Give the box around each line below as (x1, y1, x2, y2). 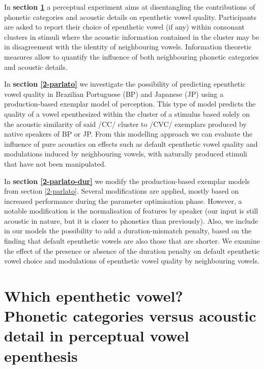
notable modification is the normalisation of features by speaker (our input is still (4, 205, 258, 216)
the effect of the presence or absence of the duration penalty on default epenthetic (4, 245, 260, 256)
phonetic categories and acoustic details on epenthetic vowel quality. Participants (4, 11, 257, 22)
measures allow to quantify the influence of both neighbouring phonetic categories (4, 51, 259, 62)
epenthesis (4, 345, 78, 366)
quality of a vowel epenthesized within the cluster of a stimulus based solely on (4, 108, 250, 119)
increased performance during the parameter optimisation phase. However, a (4, 195, 242, 206)
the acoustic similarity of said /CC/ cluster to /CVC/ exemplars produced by (4, 118, 247, 129)
